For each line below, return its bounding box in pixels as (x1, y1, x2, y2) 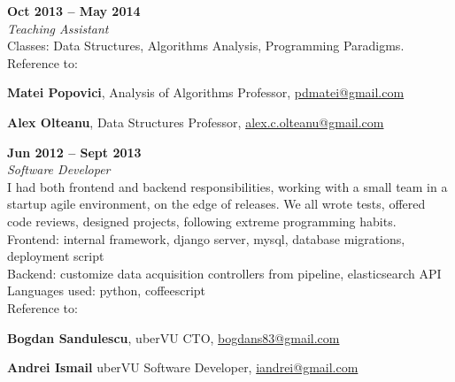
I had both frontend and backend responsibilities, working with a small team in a (7, 177, 448, 195)
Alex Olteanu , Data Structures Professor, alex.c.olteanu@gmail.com (7, 112, 384, 131)
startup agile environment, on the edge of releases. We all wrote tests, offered (7, 195, 426, 213)
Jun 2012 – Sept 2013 (7, 142, 142, 161)
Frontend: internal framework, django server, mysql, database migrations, (7, 229, 405, 248)
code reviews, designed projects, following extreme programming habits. (7, 211, 397, 230)
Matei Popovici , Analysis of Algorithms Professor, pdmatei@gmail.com (7, 83, 405, 102)
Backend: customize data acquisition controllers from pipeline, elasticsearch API (7, 264, 442, 282)
